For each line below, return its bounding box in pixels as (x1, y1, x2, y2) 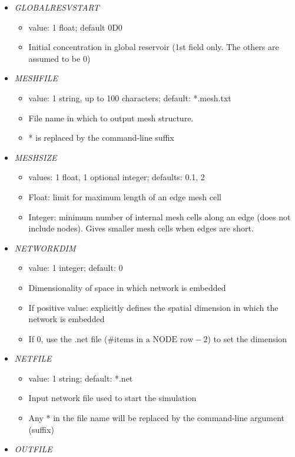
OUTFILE (14, 443, 52, 455)
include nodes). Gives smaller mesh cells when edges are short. (28, 222, 254, 234)
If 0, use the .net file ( (28, 332, 108, 345)
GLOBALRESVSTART (14, 1, 100, 13)
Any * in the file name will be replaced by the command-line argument (28, 412, 285, 424)
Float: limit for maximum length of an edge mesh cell (28, 190, 221, 203)
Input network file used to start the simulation (28, 392, 197, 404)
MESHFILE (14, 72, 58, 84)
